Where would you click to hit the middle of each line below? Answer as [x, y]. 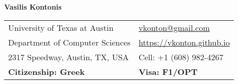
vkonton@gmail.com [174, 27]
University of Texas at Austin [61, 27]
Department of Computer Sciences [69, 42]
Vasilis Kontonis [33, 7]
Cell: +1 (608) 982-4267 [181, 57]
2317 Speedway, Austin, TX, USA [69, 57]
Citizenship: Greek [47, 71]
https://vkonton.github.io [184, 42]
